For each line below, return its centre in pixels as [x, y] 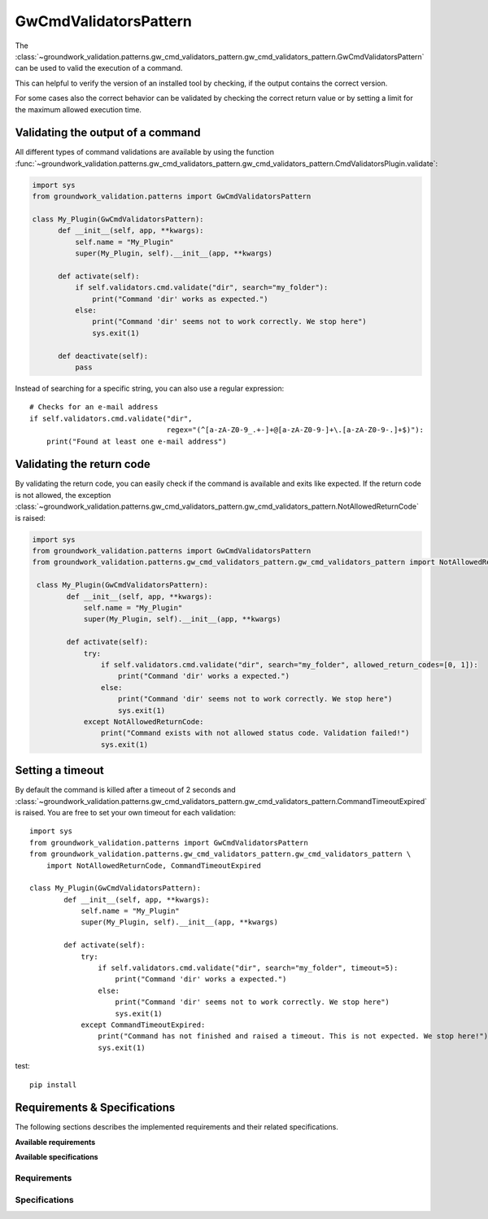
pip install [53, 1085]
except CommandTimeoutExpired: [143, 1025]
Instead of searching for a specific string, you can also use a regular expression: [150, 389]
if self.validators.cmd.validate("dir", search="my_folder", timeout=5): [248, 968]
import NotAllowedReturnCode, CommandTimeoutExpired [154, 865]
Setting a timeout [60, 770]
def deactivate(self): [103, 356]
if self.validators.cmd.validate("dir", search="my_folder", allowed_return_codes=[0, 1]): [290, 664]
